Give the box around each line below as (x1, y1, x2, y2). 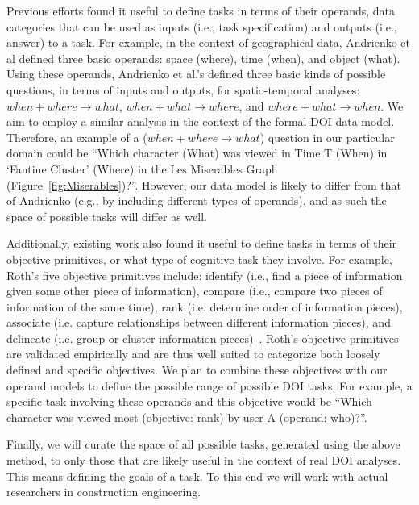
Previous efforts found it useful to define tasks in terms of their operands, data (6, 2, 396, 19)
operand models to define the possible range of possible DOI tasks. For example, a (6, 377, 413, 394)
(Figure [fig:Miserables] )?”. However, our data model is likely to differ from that (6, 176, 401, 193)
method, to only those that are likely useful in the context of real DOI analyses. (6, 452, 401, 469)
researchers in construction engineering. (6, 483, 201, 500)
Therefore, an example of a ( (6, 128, 147, 145)
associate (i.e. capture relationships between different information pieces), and (6, 314, 391, 331)
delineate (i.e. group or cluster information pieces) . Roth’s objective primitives (6, 329, 399, 346)
